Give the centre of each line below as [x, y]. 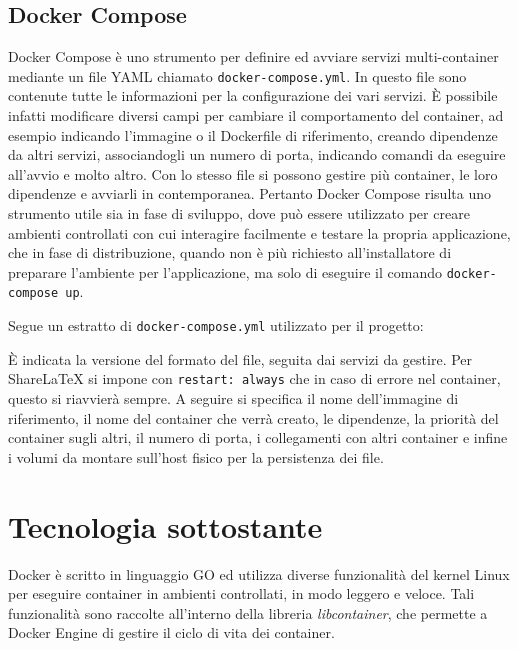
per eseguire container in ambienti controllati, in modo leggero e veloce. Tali [241, 593]
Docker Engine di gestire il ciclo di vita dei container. [171, 632]
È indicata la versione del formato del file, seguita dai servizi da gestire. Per [240, 358]
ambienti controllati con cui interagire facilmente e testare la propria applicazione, [259, 232]
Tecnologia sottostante [165, 525]
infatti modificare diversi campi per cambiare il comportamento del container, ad [256, 115]
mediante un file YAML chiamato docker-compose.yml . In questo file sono [237, 75]
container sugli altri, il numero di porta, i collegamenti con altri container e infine [258, 437]
